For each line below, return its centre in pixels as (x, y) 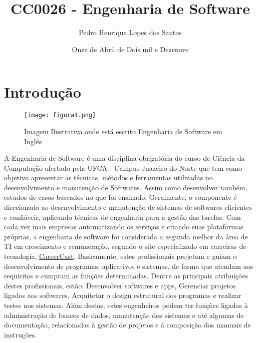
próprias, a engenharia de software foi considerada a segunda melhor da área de (126, 236)
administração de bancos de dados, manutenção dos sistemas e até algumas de (124, 315)
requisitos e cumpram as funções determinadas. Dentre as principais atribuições (126, 276)
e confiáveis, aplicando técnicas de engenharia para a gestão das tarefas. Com (122, 217)
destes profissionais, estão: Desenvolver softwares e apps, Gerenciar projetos (120, 285)
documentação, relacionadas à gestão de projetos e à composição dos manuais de (127, 325)
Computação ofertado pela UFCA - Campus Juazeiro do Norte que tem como (123, 167)
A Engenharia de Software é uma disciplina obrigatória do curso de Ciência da (124, 158)
